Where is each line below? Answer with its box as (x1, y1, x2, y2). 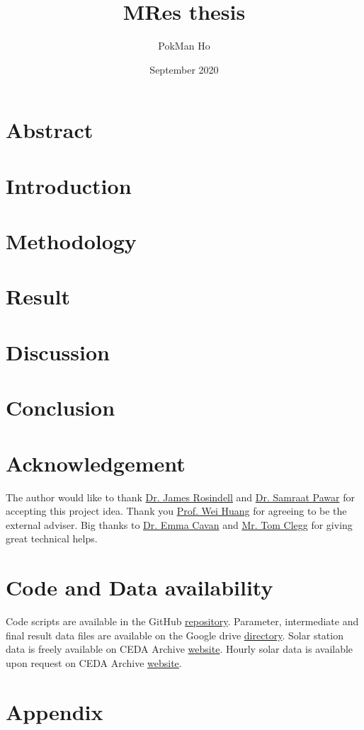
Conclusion (6, 393, 115, 422)
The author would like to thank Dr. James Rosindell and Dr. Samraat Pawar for (6, 489, 355, 504)
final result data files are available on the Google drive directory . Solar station (6, 627, 343, 642)
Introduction (6, 171, 132, 200)
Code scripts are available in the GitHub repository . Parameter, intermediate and (6, 614, 359, 628)
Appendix (6, 697, 103, 726)
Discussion (6, 337, 110, 366)
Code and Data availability (6, 573, 273, 602)
